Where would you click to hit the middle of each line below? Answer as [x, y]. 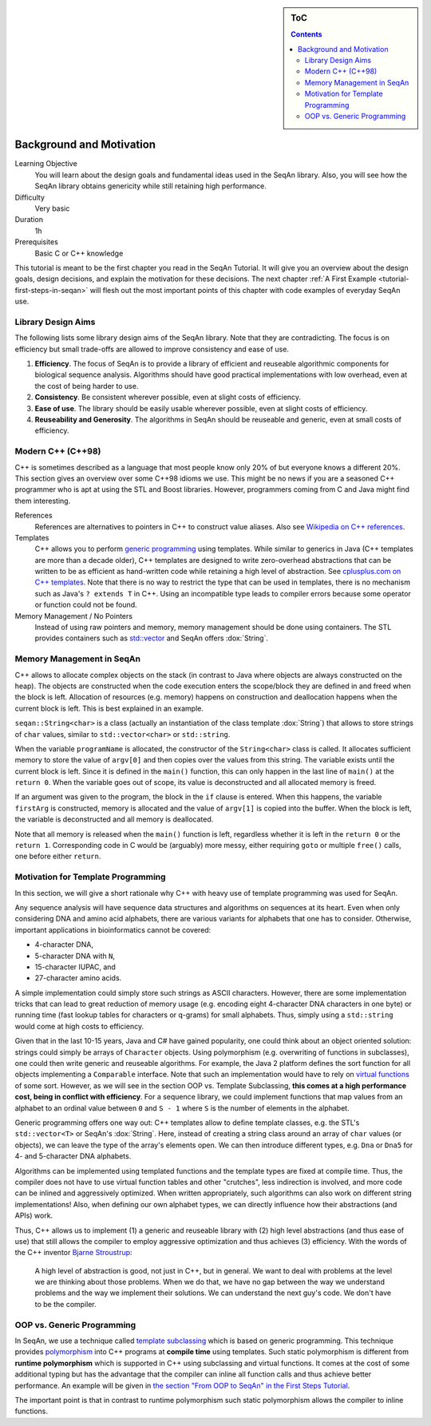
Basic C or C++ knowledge [79, 253]
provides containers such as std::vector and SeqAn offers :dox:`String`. [152, 638]
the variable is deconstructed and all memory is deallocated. [114, 819]
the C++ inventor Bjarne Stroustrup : [73, 1253]
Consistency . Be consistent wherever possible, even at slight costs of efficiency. [168, 397]
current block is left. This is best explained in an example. [109, 708]
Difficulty [30, 197]
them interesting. [43, 501]
